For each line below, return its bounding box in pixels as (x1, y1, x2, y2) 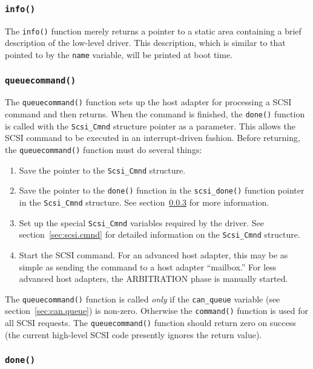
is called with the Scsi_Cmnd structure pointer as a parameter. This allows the (5, 119, 295, 132)
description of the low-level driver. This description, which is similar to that (5, 36, 286, 49)
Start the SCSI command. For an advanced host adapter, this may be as (19, 248, 288, 261)
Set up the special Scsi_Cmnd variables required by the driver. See (19, 216, 265, 229)
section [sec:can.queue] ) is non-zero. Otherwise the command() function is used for (5, 304, 308, 317)
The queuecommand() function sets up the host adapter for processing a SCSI (5, 96, 292, 108)
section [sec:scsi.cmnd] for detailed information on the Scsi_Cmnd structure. (19, 228, 300, 241)
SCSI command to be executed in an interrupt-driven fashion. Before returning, (5, 131, 300, 144)
